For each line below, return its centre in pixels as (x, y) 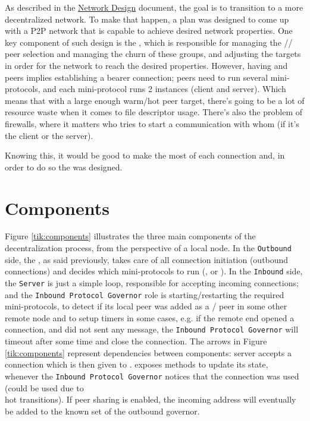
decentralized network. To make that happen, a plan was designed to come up (147, 19)
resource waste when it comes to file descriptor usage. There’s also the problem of (154, 112)
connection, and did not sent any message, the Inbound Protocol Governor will (152, 329)
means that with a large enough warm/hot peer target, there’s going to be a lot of (155, 100)
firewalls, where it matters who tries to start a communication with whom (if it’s (152, 123)
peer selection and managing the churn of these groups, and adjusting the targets (153, 54)
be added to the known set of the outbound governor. (102, 411)
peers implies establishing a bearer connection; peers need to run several (137, 77)
